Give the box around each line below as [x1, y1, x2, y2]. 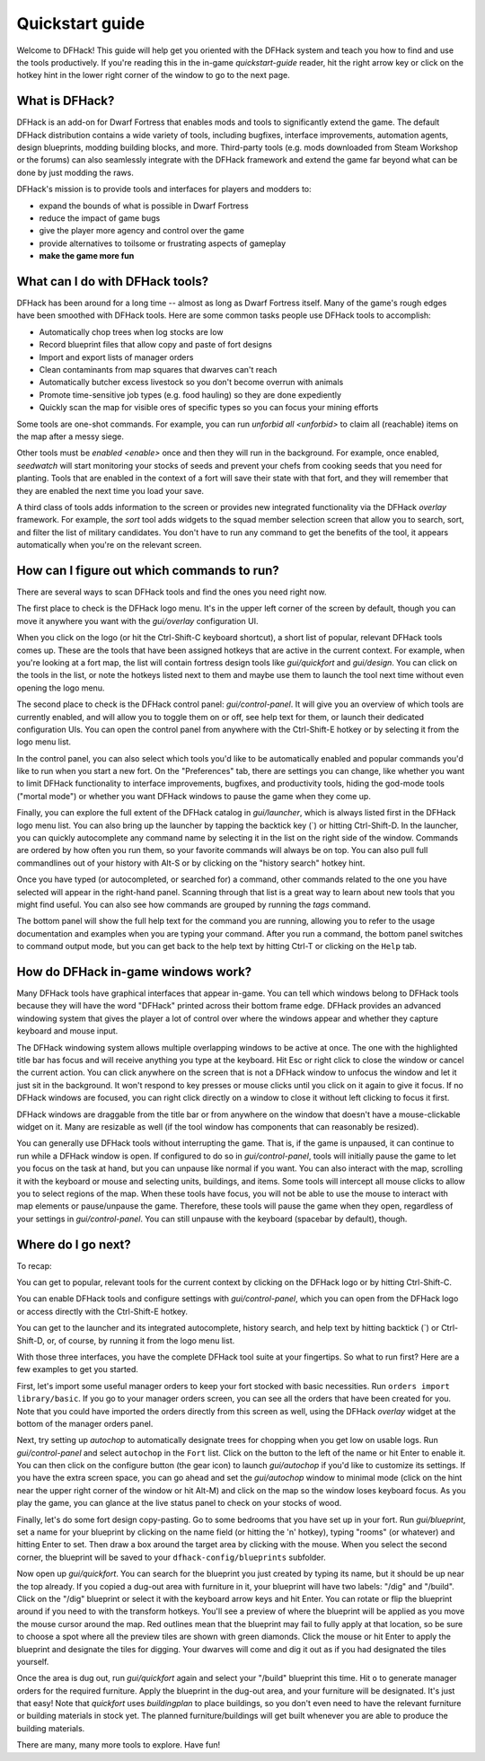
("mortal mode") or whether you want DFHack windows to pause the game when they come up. [16, 790, 372, 801]
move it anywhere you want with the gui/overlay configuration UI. [16, 615, 259, 626]
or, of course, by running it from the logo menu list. [46, 1334, 235, 1346]
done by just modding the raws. [16, 167, 134, 178]
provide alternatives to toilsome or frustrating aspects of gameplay [39, 238, 287, 249]
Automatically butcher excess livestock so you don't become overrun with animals [39, 377, 344, 388]
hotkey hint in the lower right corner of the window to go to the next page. [16, 70, 291, 81]
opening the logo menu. [16, 682, 105, 693]
